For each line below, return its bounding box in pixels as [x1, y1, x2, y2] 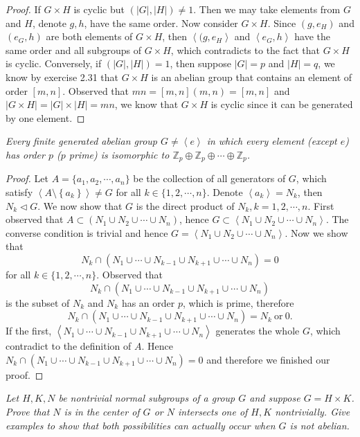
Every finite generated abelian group [6, 134, 158, 148]
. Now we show [285, 225, 348, 240]
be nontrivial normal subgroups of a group [58, 391, 235, 405]
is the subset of [6, 295, 70, 310]
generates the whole [215, 323, 300, 338]
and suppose [249, 391, 300, 405]
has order [6, 147, 45, 161]
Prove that [6, 404, 50, 418]
